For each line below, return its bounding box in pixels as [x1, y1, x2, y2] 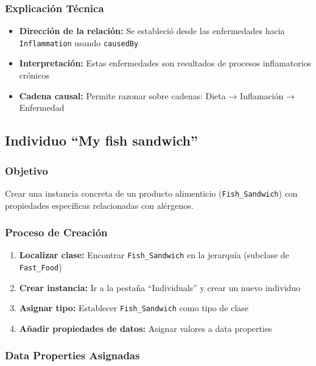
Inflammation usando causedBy [19, 36, 139, 49]
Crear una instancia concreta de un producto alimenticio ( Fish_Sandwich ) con [5, 186, 298, 199]
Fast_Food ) [19, 260, 62, 273]
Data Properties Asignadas [5, 348, 140, 363]
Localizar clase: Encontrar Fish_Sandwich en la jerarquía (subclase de [19, 248, 289, 261]
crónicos [19, 69, 49, 82]
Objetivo [5, 163, 48, 178]
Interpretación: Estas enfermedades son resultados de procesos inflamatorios [19, 57, 312, 69]
